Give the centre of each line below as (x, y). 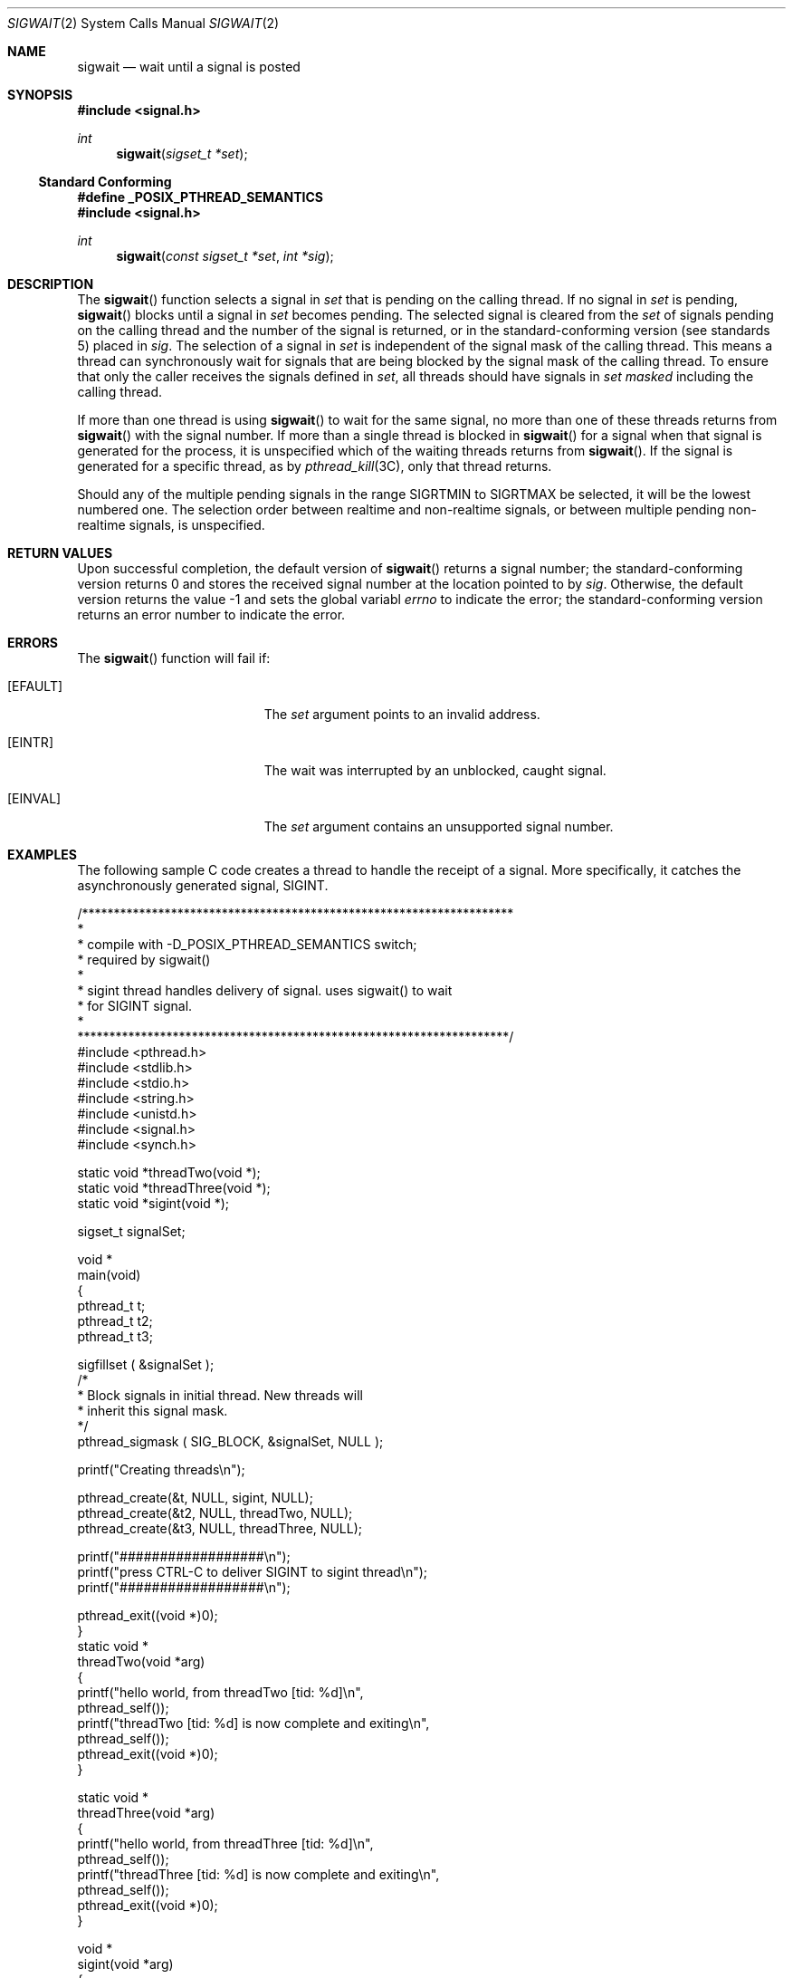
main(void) (109, 1275)
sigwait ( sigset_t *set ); (182, 154)
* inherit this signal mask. (153, 1411)
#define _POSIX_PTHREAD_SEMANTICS (200, 197)
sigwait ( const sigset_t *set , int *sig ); (225, 256)
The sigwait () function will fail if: (174, 658)
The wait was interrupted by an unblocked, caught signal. (435, 770)
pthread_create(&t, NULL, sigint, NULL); (195, 1498)
